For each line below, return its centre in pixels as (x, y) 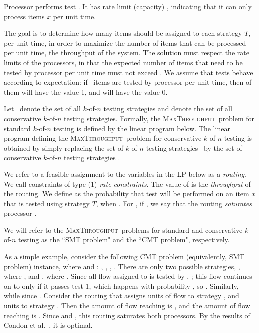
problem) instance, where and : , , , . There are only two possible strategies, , (122, 266)
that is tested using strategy (47, 203)
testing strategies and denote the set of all (168, 108)
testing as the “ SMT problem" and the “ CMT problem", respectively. (124, 240)
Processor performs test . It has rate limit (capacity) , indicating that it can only (128, 6)
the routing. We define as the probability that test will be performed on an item (127, 194)
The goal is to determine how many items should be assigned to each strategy (123, 33)
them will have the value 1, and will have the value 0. (86, 91)
